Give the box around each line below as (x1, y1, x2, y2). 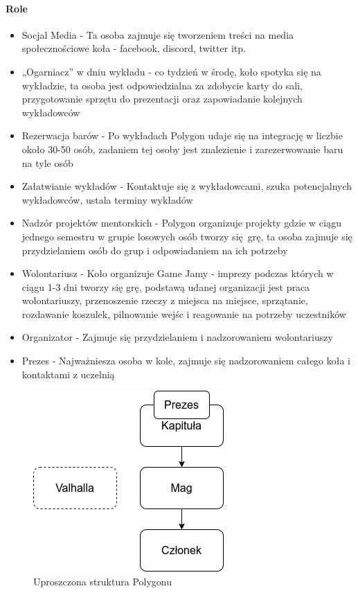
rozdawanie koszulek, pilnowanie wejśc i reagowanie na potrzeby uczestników (21, 306, 346, 321)
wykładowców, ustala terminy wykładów (21, 192, 193, 206)
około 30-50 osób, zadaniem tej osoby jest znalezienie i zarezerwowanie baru (21, 141, 343, 156)
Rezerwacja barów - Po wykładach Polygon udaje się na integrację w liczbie (21, 128, 343, 143)
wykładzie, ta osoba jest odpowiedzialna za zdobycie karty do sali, (21, 78, 303, 92)
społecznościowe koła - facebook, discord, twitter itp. (21, 41, 246, 55)
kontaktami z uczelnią (21, 366, 115, 381)
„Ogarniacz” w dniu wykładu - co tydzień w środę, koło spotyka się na (21, 64, 321, 78)
